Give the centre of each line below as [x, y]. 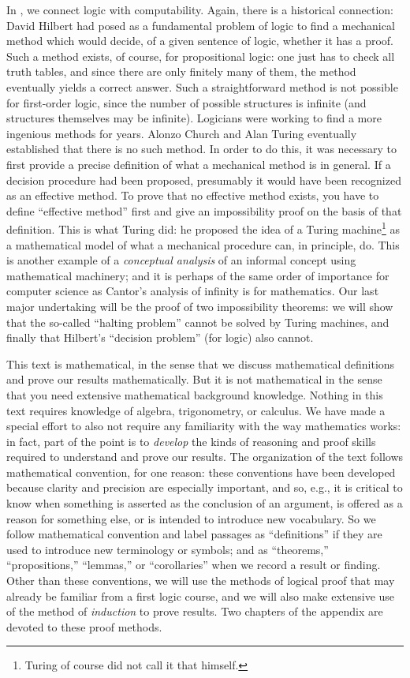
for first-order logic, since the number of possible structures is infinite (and [186, 102]
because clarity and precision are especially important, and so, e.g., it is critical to [205, 487]
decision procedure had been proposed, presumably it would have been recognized [204, 180]
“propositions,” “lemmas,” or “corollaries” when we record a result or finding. [194, 565]
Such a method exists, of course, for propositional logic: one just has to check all [201, 56]
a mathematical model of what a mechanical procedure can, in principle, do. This [203, 244]
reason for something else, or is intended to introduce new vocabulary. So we [191, 518]
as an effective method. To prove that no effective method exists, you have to [193, 195]
